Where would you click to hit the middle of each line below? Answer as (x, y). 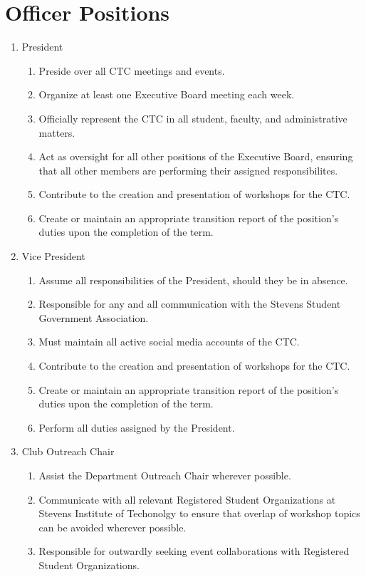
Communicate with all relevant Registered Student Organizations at (187, 499)
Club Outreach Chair (68, 451)
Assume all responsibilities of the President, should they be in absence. (193, 280)
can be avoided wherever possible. (113, 527)
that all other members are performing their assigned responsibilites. (188, 170)
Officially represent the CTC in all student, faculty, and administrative (193, 118)
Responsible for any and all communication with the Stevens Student (190, 304)
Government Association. (94, 317)
